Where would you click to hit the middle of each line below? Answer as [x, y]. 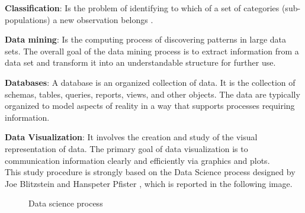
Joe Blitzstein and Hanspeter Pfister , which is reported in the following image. [149, 183]
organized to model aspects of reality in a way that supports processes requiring [150, 106]
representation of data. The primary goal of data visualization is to [126, 148]
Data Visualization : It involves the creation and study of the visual [131, 137]
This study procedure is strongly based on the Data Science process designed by [150, 172]
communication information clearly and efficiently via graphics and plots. [137, 160]
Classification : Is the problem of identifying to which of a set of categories [142, 8]
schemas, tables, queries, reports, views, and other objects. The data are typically [152, 94]
